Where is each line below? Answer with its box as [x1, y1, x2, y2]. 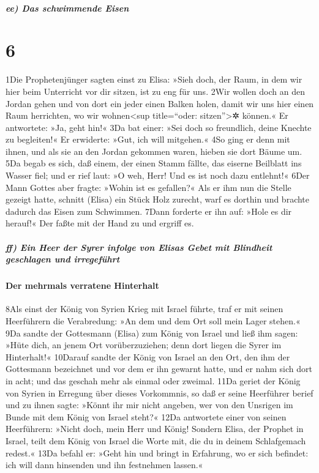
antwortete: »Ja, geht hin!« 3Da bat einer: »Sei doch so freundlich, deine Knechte [6, 121, 312, 133]
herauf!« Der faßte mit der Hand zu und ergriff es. [6, 217, 194, 229]
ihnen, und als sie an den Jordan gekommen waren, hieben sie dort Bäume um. [6, 144, 302, 157]
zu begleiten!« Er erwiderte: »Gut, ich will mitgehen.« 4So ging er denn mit [6, 133, 290, 146]
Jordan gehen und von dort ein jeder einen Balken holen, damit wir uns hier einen [6, 97, 314, 110]
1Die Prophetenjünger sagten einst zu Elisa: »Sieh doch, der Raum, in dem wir [6, 73, 302, 86]
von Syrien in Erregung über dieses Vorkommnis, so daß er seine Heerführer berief [6, 386, 313, 399]
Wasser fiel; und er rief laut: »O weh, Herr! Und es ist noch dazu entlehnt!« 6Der [6, 169, 310, 182]
